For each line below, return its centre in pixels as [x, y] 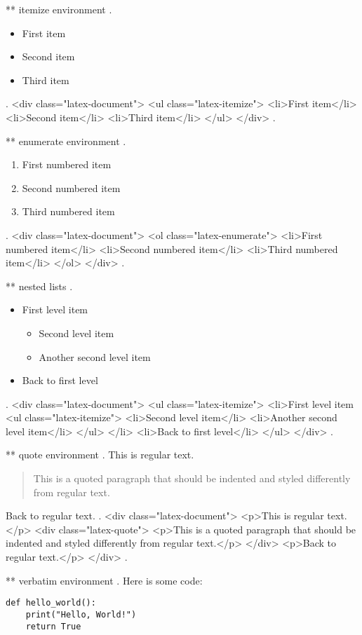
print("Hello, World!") [81, 614]
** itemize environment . [59, 9]
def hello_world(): [51, 603]
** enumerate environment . [66, 141]
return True [53, 626]
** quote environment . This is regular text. [100, 455]
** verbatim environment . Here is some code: [104, 580]
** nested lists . [39, 286]
